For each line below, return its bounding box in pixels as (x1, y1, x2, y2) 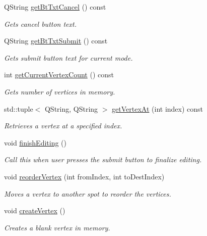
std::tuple (4, 103, 33, 114)
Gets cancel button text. (4, 18, 77, 29)
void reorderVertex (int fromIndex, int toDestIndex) (4, 171, 165, 181)
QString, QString (44, 103, 98, 114)
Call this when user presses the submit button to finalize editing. (4, 154, 202, 165)
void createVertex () (4, 205, 65, 216)
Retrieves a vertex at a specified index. (4, 120, 122, 131)
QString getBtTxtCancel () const (4, 2, 106, 12)
